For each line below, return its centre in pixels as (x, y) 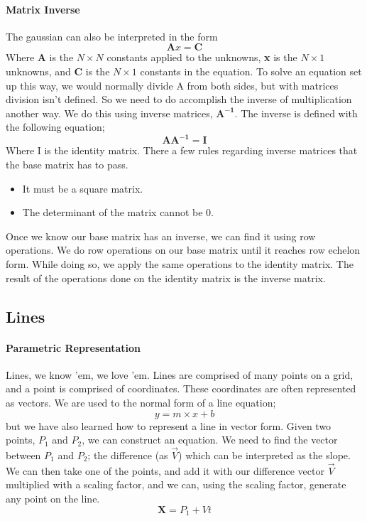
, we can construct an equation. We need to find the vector (210, 440)
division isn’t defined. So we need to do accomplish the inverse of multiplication (179, 99)
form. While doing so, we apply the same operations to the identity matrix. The (180, 264)
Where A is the (40, 57)
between (23, 455)
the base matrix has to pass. (67, 165)
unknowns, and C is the (58, 71)
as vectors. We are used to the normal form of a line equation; (141, 402)
